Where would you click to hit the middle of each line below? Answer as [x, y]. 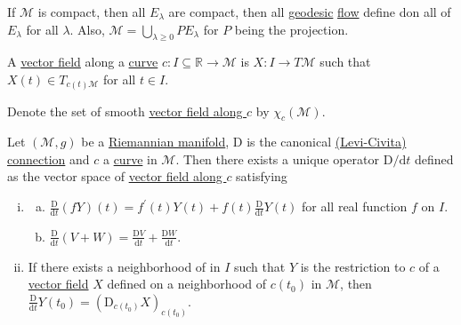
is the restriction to [353, 266]
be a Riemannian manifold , [155, 142]
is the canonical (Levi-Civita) [327, 142]
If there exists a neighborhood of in [124, 266]
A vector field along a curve [83, 62]
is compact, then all [92, 12]
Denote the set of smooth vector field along [125, 111]
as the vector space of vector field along [115, 176]
